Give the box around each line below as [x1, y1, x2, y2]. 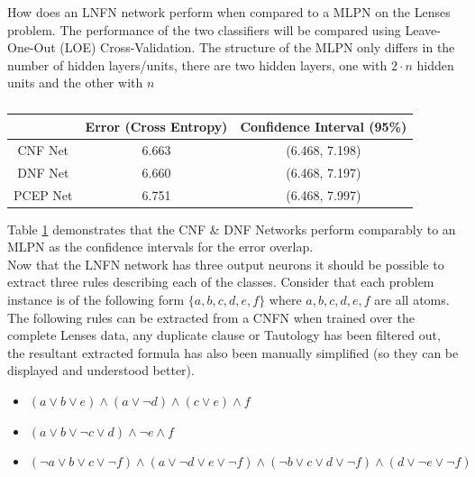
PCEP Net [14, 185, 73, 204]
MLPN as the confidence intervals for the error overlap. [7, 237, 314, 256]
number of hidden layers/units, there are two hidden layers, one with [7, 55, 388, 74]
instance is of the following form [7, 289, 185, 308]
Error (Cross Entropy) [85, 116, 228, 135]
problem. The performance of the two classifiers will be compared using [7, 20, 401, 39]
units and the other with [7, 73, 143, 92]
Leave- [405, 20, 441, 39]
